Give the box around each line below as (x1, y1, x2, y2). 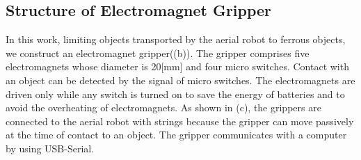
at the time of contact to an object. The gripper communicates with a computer (6, 127, 347, 142)
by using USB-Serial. (6, 141, 95, 155)
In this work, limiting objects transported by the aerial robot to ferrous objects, (6, 32, 346, 47)
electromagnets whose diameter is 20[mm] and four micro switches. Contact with (6, 59, 349, 74)
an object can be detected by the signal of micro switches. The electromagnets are (6, 72, 355, 87)
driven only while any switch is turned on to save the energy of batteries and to (6, 86, 345, 101)
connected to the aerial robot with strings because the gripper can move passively (6, 113, 354, 128)
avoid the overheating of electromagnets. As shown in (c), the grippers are (6, 100, 321, 115)
